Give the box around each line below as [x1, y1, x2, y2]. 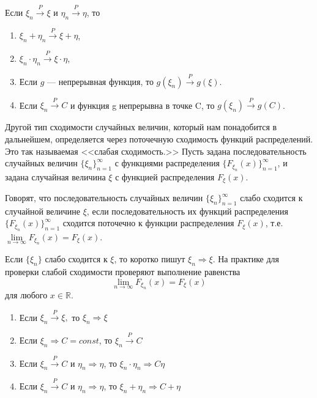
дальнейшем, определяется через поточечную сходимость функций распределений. [5, 132, 313, 145]
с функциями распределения [114, 157, 220, 169]
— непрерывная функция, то [47, 75, 154, 87]
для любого [5, 289, 48, 301]
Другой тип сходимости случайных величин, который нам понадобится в [5, 120, 277, 133]
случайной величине [5, 204, 81, 217]
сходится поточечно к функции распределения [62, 216, 234, 229]
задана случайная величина [5, 170, 106, 183]
